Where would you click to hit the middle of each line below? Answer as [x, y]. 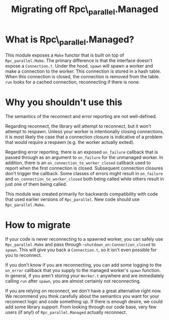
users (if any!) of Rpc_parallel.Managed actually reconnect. [66, 312]
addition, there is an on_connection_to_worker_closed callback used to [78, 163]
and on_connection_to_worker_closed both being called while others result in [84, 179]
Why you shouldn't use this [64, 102]
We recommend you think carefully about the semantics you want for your [82, 296]
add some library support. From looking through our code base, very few [81, 307]
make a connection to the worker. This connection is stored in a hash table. [83, 71]
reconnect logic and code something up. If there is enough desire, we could [84, 302]
